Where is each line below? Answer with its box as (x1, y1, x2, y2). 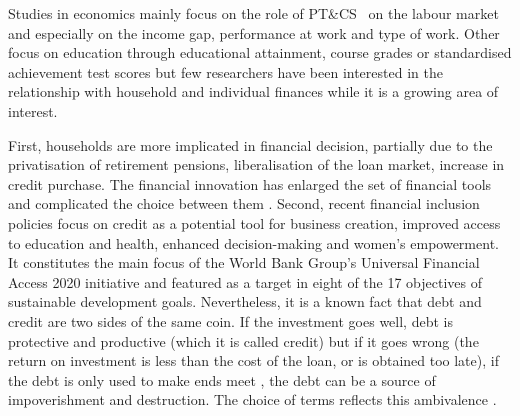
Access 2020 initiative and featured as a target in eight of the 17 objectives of (8, 271, 483, 292)
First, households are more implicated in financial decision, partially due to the (8, 134, 493, 155)
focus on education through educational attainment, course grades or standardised (8, 42, 512, 63)
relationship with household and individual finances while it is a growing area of (8, 81, 499, 102)
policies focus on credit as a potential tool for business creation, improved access (8, 212, 501, 233)
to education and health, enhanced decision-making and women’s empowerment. (8, 232, 499, 253)
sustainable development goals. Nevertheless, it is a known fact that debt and (8, 291, 482, 312)
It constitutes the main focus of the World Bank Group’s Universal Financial (8, 252, 480, 273)
